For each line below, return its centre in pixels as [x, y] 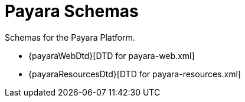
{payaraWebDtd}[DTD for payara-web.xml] [112, 55]
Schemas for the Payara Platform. [70, 37]
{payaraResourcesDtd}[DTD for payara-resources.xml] [135, 74]
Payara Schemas [72, 11]
